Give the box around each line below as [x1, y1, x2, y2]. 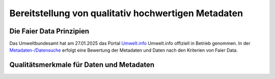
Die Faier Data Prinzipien [9, 27, 89, 35]
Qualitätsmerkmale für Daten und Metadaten [9, 61, 155, 69]
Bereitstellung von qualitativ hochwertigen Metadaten [9, 8, 243, 19]
